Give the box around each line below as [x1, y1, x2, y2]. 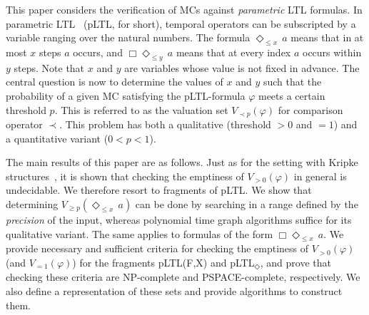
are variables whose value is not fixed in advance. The [124, 60, 360, 75]
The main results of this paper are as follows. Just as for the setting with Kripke [6, 155, 358, 170]
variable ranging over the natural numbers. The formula [6, 30, 251, 45]
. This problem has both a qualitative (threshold [59, 117, 271, 132]
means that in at [290, 30, 364, 45]
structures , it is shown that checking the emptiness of [6, 168, 244, 183]
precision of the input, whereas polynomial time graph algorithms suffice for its [6, 212, 352, 227]
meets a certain [258, 88, 325, 103]
